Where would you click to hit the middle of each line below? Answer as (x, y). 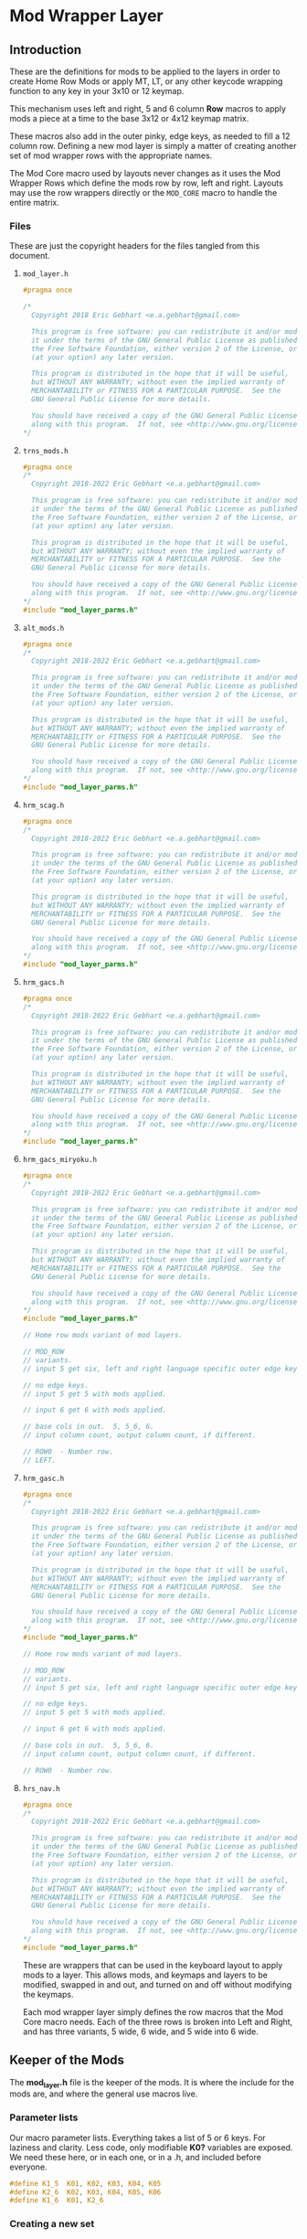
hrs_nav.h (42, 1788)
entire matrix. (34, 203)
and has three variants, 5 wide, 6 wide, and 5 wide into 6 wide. (140, 2031)
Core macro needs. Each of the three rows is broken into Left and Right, (158, 2021)
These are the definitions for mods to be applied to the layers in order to (145, 71)
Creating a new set (52, 2224)
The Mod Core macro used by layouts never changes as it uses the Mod (145, 173)
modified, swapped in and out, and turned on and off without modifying (157, 1984)
